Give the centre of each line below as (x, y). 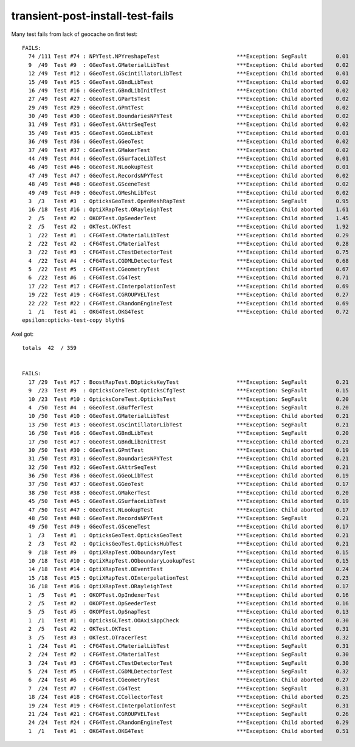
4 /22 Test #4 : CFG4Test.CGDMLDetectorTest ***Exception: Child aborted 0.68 (188, 261)
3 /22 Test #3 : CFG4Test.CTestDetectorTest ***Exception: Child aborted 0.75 (188, 252)
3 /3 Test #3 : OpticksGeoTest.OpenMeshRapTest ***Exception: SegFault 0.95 (188, 201)
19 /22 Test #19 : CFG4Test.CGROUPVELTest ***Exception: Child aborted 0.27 (188, 295)
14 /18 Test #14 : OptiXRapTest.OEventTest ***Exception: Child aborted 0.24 (188, 569)
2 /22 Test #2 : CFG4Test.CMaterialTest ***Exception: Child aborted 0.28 (188, 244)
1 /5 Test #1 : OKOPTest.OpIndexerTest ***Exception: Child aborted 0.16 (188, 595)
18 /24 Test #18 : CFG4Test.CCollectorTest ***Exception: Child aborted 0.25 (188, 697)
